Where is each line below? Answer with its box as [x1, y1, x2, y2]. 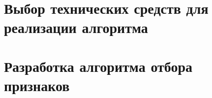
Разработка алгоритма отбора [4, 56, 193, 76]
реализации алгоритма [4, 17, 148, 37]
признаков [4, 75, 70, 95]
